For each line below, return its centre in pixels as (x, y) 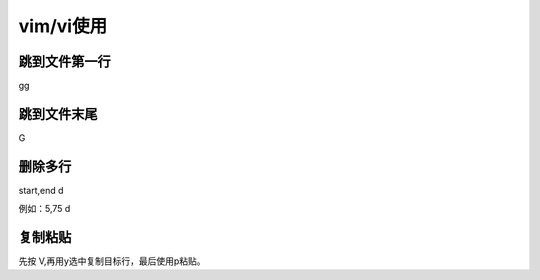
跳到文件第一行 (64, 61)
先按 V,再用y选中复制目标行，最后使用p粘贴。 (112, 261)
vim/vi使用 (63, 26)
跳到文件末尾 (58, 113)
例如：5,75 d (44, 209)
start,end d (41, 190)
